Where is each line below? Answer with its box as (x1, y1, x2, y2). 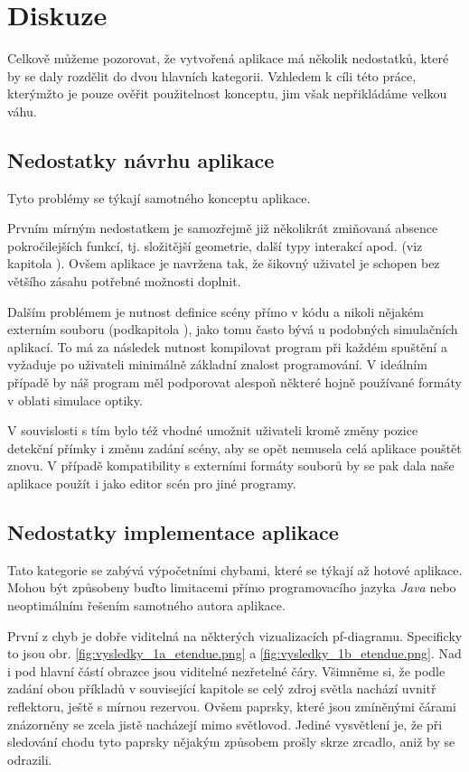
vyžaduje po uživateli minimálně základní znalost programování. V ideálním (7, 355, 427, 374)
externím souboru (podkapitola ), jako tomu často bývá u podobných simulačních (7, 320, 458, 339)
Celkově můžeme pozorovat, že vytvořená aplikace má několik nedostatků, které (7, 49, 449, 68)
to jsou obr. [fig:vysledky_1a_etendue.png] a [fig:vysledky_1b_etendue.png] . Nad (7, 644, 462, 663)
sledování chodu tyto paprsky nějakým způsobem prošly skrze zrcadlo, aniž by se (7, 732, 455, 751)
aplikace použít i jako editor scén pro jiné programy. (7, 474, 296, 493)
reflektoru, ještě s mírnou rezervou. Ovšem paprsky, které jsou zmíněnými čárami (7, 696, 456, 715)
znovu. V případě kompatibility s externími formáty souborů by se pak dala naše (7, 456, 455, 475)
